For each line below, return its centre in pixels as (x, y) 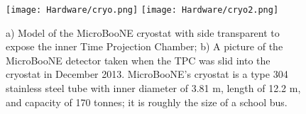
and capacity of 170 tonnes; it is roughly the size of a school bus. (147, 102)
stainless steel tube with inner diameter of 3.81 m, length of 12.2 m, (153, 88)
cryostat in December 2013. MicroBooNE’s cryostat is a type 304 (147, 74)
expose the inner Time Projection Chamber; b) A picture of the (144, 46)
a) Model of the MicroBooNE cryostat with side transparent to (143, 32)
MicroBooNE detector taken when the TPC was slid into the (138, 60)
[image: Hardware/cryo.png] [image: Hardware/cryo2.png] (142, 10)
